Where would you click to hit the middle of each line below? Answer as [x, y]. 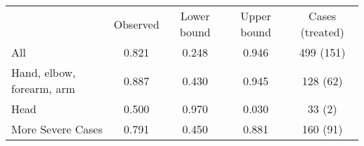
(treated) [322, 32]
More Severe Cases [57, 129]
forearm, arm [43, 88]
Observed [136, 24]
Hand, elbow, [44, 72]
